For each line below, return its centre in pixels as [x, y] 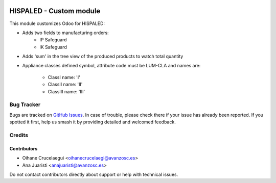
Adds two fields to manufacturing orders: [66, 33]
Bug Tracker [25, 104]
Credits [19, 135]
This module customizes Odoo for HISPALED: [57, 23]
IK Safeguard [53, 47]
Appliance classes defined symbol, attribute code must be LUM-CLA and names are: [111, 66]
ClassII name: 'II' [65, 85]
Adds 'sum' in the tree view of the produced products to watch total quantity [103, 57]
